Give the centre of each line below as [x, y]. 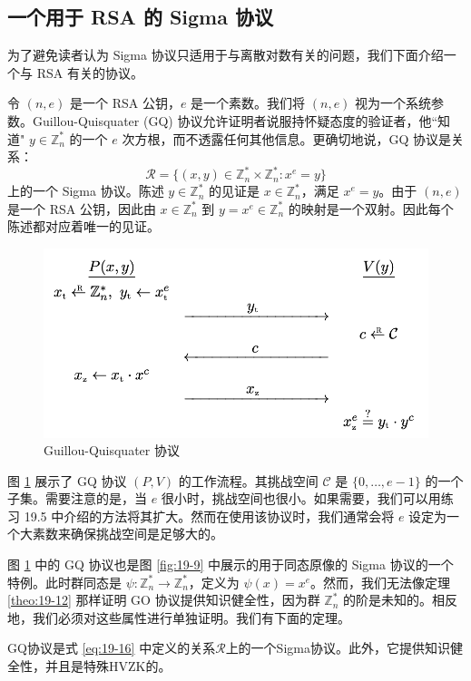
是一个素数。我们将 [248, 103]
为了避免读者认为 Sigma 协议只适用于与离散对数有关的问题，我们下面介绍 [226, 55]
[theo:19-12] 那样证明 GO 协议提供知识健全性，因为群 [164, 600]
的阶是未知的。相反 [401, 600]
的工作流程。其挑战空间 [248, 480]
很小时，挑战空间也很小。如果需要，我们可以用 [301, 498]
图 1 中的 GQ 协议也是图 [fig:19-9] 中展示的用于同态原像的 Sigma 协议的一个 [231, 564]
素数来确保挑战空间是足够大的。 [128, 534]
